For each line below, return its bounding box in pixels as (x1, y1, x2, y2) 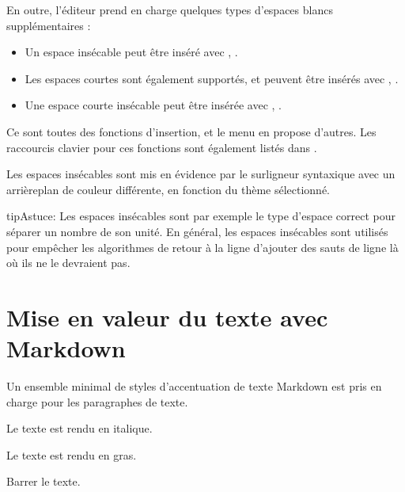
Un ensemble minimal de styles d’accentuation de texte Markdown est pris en (6, 378, 382, 395)
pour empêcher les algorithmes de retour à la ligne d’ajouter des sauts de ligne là (6, 238, 399, 255)
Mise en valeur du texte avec (6, 300, 328, 333)
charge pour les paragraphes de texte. (6, 393, 188, 410)
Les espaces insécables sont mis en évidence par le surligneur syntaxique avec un (6, 166, 396, 182)
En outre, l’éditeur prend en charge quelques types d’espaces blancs (6, 2, 333, 17)
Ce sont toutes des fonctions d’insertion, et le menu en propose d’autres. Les (6, 123, 377, 139)
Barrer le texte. (6, 473, 81, 490)
